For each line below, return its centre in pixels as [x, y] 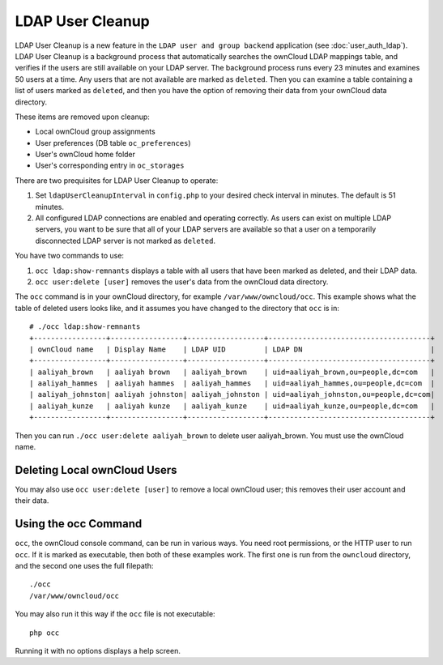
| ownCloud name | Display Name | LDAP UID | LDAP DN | [232, 349]
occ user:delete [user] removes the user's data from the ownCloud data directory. [182, 281]
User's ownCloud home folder [85, 155]
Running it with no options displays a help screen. [98, 650]
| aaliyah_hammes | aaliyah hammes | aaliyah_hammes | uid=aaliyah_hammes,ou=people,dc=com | [232, 384]
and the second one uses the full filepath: [84, 566]
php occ [45, 633]
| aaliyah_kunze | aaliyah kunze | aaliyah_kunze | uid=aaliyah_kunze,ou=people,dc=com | [232, 406]
